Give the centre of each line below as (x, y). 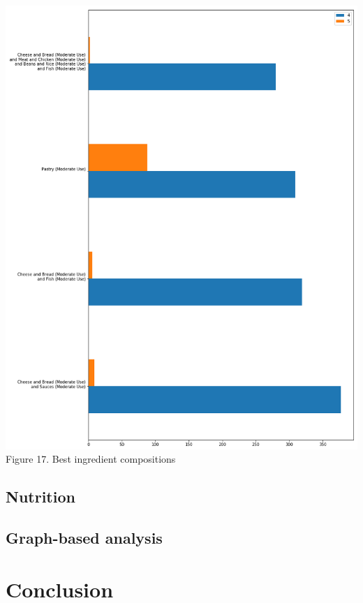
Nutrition (40, 497)
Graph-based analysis (84, 538)
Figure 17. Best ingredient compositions (91, 459)
